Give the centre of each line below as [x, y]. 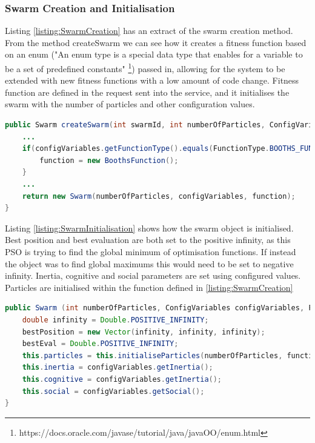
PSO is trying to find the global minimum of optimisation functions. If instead [151, 251]
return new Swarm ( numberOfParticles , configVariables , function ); [159, 196]
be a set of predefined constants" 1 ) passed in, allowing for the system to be [145, 68]
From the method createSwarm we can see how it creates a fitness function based [156, 42]
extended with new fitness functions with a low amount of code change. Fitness [152, 80]
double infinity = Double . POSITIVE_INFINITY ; [115, 320]
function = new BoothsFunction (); [109, 160]
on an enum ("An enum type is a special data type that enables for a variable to [154, 54]
